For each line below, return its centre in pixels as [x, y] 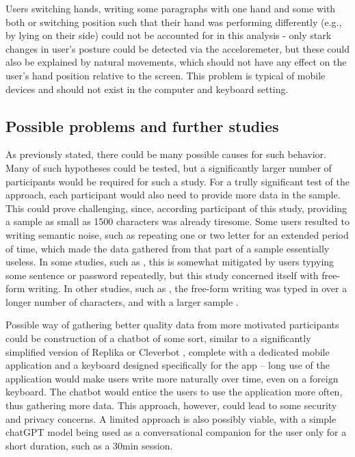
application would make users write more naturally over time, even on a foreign [172, 378]
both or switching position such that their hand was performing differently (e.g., [174, 22]
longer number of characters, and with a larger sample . [122, 301]
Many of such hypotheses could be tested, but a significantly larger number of [169, 167]
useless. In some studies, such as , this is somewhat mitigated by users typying [170, 262]
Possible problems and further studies [142, 126]
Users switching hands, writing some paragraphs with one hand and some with [171, 8]
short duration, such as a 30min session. [89, 445]
